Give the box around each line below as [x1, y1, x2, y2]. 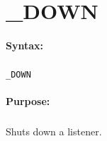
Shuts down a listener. [6, 124, 102, 139]
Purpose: [6, 94, 50, 109]
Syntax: [6, 37, 43, 52]
